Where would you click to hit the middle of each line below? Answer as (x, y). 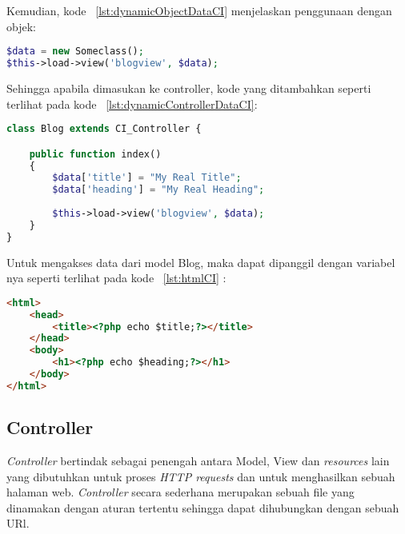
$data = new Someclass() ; (75, 52)
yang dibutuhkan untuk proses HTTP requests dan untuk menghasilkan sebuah (201, 476)
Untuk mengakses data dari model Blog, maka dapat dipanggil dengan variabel (201, 262)
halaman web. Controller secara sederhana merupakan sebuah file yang (180, 492)
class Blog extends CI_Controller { (104, 129)
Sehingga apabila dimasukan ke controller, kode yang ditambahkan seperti (189, 88)
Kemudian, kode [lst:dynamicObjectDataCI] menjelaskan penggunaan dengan (199, 10)
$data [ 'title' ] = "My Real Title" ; (147, 178)
